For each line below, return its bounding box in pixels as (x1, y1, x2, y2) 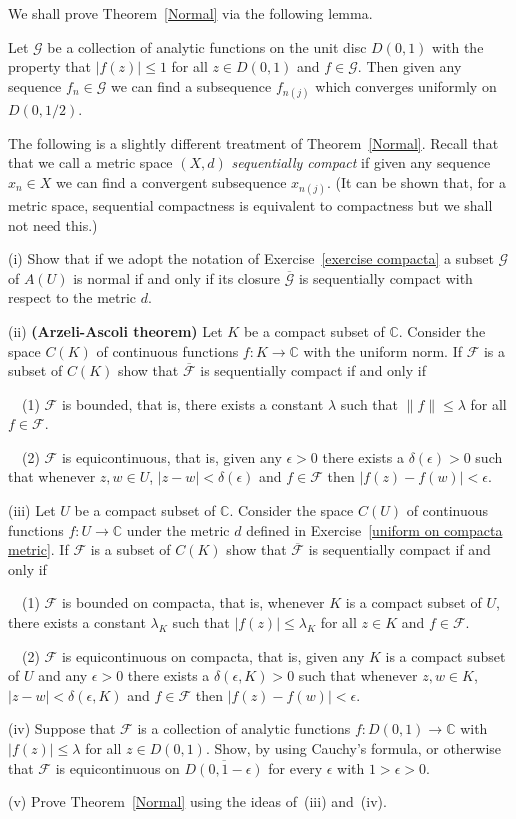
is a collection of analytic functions (137, 718, 351, 739)
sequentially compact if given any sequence (231, 152, 491, 173)
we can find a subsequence (110, 75, 272, 96)
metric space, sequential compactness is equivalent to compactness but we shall (8, 194, 493, 215)
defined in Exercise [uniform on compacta (246, 519, 503, 540)
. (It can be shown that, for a (326, 171, 506, 192)
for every (268, 757, 323, 778)
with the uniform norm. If (303, 340, 462, 361)
